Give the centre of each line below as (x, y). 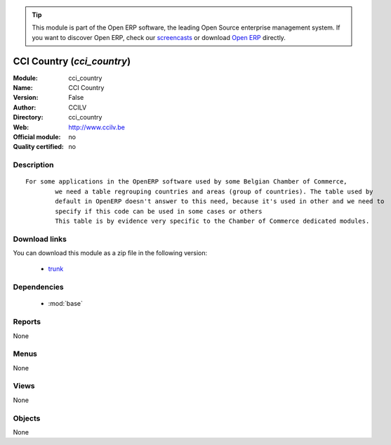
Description (33, 165)
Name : (23, 88)
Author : (25, 107)
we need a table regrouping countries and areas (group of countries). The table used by (214, 191)
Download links (40, 239)
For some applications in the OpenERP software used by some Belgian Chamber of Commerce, (186, 182)
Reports (27, 322)
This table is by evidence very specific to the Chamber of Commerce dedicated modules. (212, 221)
